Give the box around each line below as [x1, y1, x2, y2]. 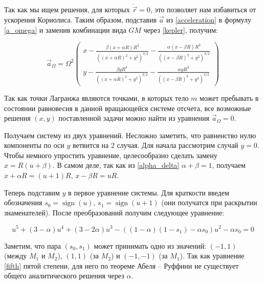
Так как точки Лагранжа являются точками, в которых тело [4, 92, 189, 103]
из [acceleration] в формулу [166, 14, 251, 25]
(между [4, 250, 27, 261]
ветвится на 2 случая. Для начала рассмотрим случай [72, 140, 238, 150]
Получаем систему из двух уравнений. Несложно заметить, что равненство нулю [4, 129, 256, 140]
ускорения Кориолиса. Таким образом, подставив [4, 14, 157, 25]
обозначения [4, 197, 42, 208]
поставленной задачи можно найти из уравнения [58, 113, 210, 123]
